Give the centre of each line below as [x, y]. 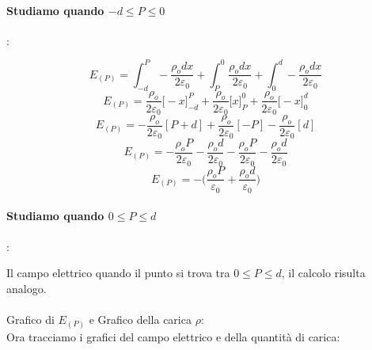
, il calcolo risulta [323, 273]
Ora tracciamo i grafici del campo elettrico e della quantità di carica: [173, 336]
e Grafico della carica [140, 319]
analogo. [27, 288]
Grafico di [30, 319]
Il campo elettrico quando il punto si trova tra [118, 273]
